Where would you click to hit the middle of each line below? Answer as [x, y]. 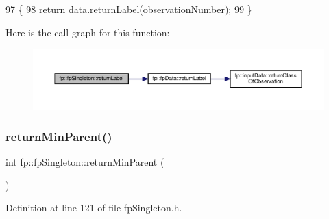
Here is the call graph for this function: [88, 32]
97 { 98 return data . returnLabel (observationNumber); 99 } [129, 9]
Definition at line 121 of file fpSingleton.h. [94, 208]
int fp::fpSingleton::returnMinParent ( [85, 162]
